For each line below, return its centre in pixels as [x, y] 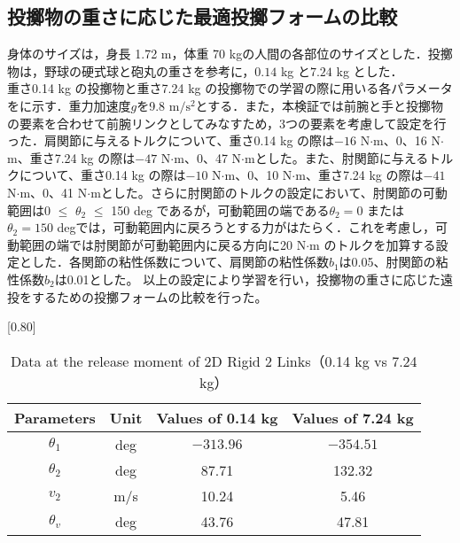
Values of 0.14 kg [217, 417]
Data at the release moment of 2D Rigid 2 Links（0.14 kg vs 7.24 [214, 361]
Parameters [55, 417]
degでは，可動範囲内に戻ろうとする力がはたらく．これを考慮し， [246, 227]
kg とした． [370, 70]
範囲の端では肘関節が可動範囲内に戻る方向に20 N [163, 244]
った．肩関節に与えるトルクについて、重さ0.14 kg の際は [171, 140]
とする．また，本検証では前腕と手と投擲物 [319, 105]
